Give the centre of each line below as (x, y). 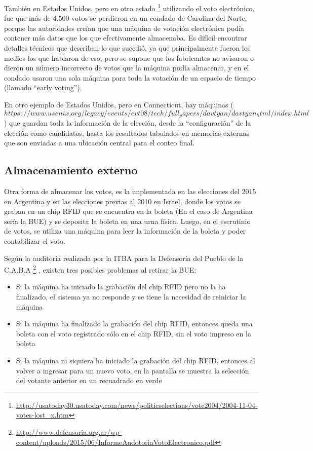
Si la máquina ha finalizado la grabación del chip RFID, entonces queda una (134, 324)
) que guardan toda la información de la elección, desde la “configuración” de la (128, 123)
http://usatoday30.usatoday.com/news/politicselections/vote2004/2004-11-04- (137, 405)
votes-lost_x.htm (42, 415)
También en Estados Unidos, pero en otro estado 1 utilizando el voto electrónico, (129, 7)
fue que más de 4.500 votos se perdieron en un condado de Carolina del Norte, (126, 18)
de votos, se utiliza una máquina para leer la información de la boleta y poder (125, 231)
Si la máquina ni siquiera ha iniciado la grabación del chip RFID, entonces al (135, 360)
